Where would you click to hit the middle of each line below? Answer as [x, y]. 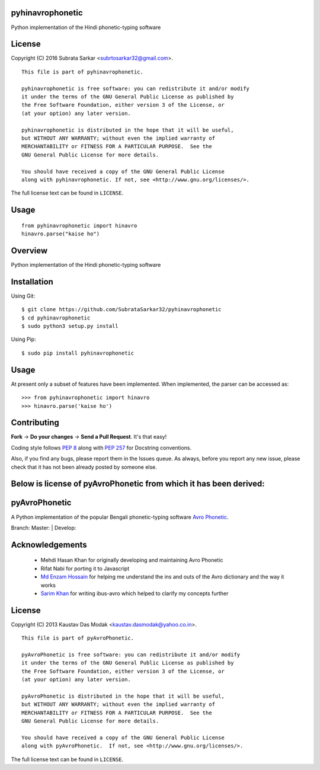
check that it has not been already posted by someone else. [84, 467]
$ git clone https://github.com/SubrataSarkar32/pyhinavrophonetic [121, 309]
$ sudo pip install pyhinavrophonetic [78, 353]
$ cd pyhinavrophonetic [56, 318]
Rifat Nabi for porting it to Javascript [85, 568]
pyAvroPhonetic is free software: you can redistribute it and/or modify [131, 654]
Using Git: [23, 296]
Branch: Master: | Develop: [44, 528]
